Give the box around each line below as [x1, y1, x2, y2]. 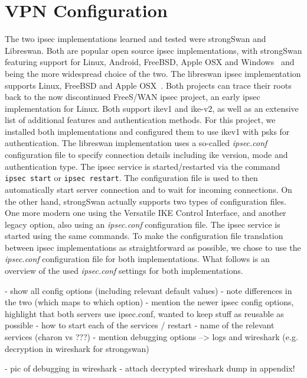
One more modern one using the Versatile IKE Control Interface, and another [5, 206, 286, 219]
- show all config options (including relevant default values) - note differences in [5, 284, 292, 296]
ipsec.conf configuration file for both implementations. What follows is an [5, 253, 270, 265]
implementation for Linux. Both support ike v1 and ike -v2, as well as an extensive [5, 102, 299, 114]
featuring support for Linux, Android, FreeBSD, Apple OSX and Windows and [5, 56, 295, 68]
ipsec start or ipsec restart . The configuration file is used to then [5, 172, 258, 184]
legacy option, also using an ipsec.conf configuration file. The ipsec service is [5, 218, 280, 230]
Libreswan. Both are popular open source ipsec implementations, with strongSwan [5, 44, 302, 56]
